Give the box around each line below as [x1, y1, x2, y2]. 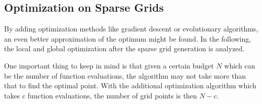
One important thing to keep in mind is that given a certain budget [4, 60, 214, 71]
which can [224, 60, 255, 71]
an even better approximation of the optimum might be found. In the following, [4, 33, 251, 44]
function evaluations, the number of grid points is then [27, 90, 197, 100]
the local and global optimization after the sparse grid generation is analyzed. [4, 43, 245, 54]
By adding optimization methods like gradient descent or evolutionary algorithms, [4, 23, 258, 34]
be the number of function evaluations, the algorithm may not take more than [4, 70, 246, 81]
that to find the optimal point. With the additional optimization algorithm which [4, 80, 256, 91]
